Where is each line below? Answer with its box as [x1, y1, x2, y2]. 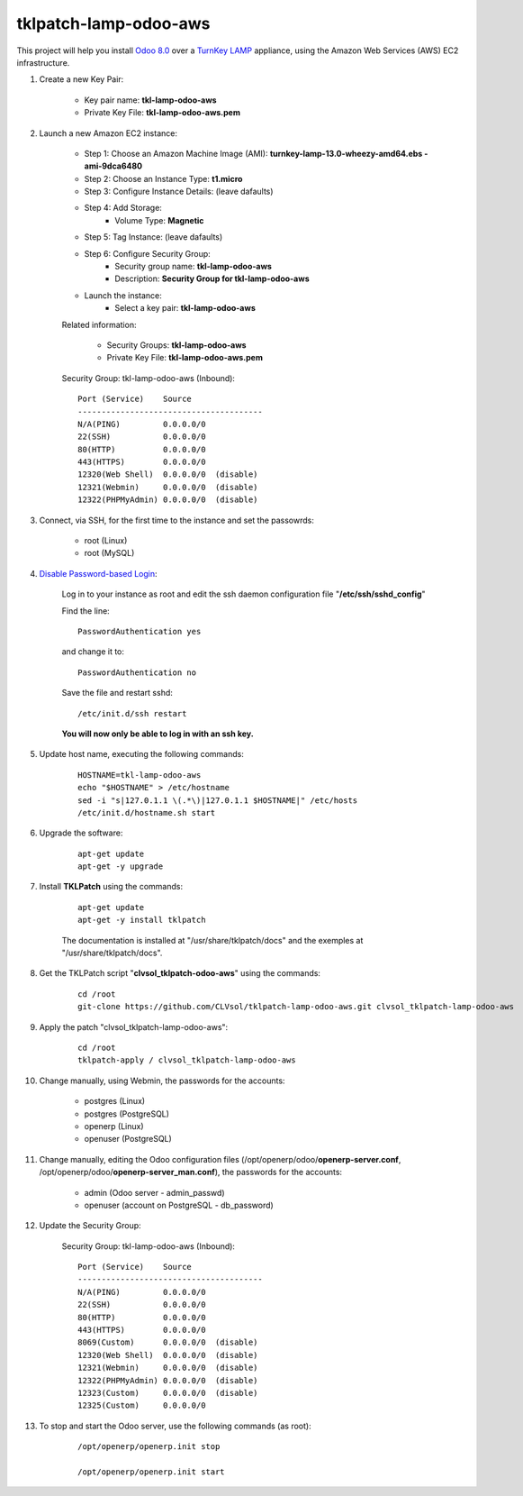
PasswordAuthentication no [77, 667, 197, 678]
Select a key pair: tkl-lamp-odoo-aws [114, 303, 256, 314]
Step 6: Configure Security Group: [84, 248, 211, 259]
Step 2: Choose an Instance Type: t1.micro [84, 173, 243, 184]
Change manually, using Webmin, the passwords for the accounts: [39, 1075, 285, 1086]
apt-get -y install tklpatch [77, 915, 206, 926]
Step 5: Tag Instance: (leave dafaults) [84, 232, 223, 242]
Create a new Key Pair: [39, 74, 124, 85]
